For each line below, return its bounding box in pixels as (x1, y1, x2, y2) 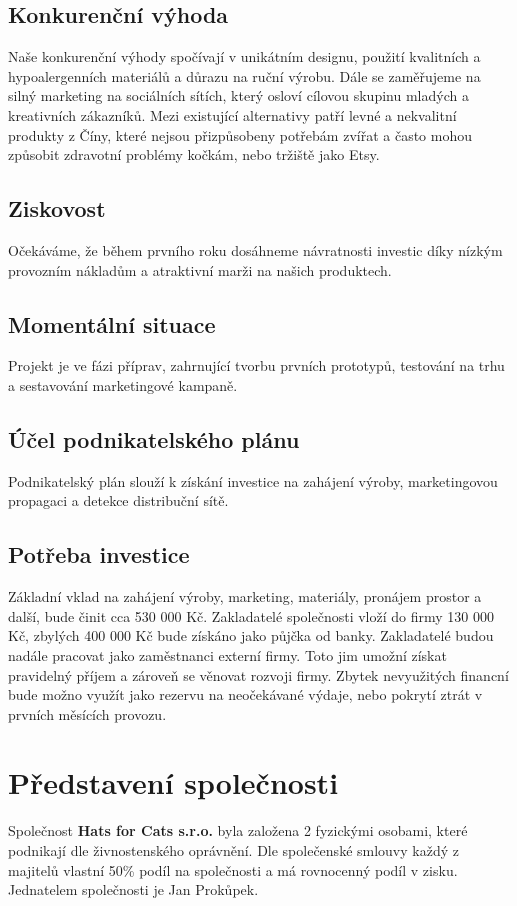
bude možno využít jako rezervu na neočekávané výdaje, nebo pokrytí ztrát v (8, 684, 483, 705)
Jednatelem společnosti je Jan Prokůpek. (8, 879, 259, 900)
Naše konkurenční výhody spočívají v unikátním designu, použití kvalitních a (8, 46, 481, 67)
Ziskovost (8, 193, 106, 224)
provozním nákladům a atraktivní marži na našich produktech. (8, 259, 392, 280)
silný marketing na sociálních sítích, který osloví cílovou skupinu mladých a (8, 85, 469, 106)
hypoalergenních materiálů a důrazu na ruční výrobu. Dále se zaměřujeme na (8, 65, 481, 86)
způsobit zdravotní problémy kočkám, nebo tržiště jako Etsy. (8, 144, 380, 165)
